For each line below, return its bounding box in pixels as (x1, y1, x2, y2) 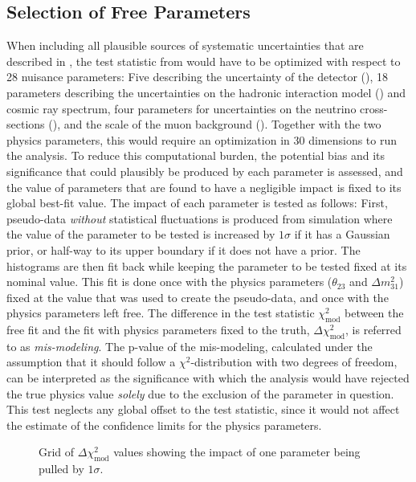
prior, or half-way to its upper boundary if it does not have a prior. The (6, 241, 361, 258)
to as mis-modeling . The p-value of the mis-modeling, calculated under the (6, 337, 373, 354)
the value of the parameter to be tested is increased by (6, 226, 275, 243)
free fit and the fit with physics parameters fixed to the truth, (6, 321, 310, 338)
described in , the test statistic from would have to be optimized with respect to (6, 52, 401, 69)
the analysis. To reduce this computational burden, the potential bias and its (6, 147, 385, 164)
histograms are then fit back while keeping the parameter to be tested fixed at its (6, 257, 407, 274)
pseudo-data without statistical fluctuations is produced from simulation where (6, 210, 393, 227)
